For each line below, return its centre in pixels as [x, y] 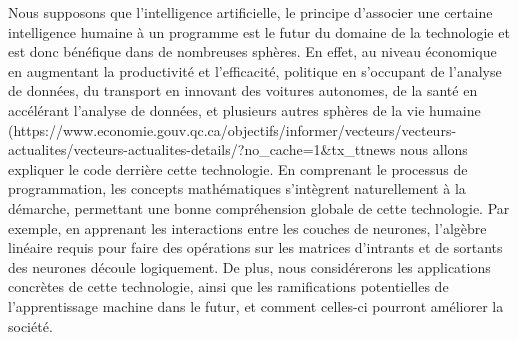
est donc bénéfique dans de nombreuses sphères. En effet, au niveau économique [252, 51]
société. [30, 325]
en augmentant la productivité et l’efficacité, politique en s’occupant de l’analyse [255, 70]
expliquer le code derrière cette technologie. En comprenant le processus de [238, 168]
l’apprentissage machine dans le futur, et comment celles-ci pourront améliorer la [256, 305]
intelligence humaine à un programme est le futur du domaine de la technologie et [259, 31]
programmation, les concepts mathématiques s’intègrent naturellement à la [237, 188]
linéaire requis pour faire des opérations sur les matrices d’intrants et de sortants [255, 247]
